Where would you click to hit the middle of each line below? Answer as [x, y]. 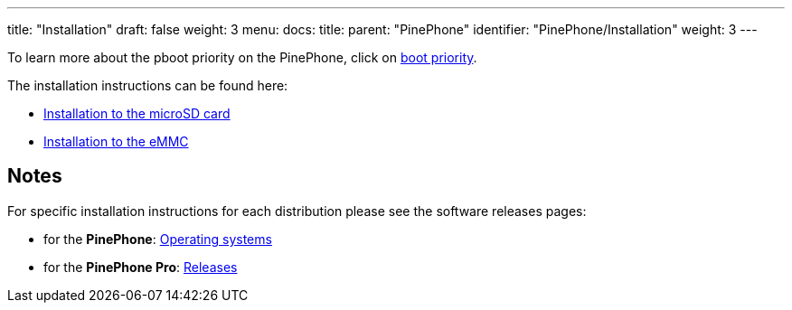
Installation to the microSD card [137, 113]
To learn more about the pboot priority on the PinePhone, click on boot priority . [242, 57]
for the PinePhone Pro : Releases [141, 267]
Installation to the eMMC [116, 141]
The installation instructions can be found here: [148, 85]
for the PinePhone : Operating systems [158, 239]
